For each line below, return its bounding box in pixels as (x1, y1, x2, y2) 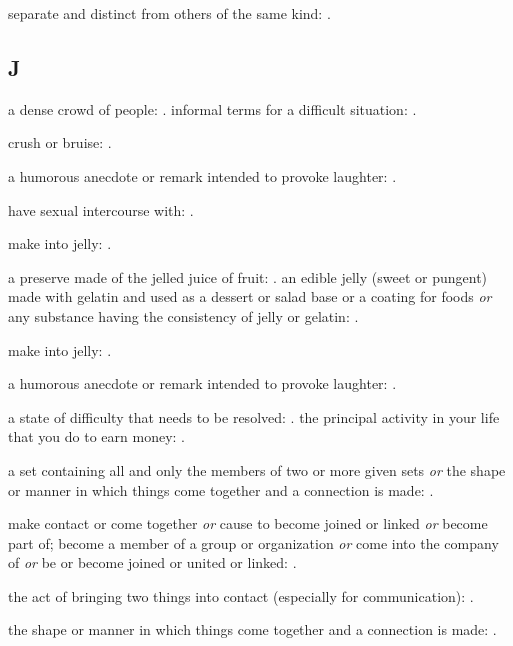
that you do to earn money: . (8, 426, 185, 447)
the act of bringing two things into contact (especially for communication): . (8, 585, 474, 606)
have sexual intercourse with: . (8, 199, 194, 220)
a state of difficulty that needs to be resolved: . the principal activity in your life (8, 406, 500, 427)
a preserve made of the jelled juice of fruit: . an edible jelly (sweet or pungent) (8, 266, 488, 287)
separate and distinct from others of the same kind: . (8, 3, 331, 23)
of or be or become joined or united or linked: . (8, 552, 297, 573)
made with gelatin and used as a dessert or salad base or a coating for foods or (8, 286, 492, 307)
